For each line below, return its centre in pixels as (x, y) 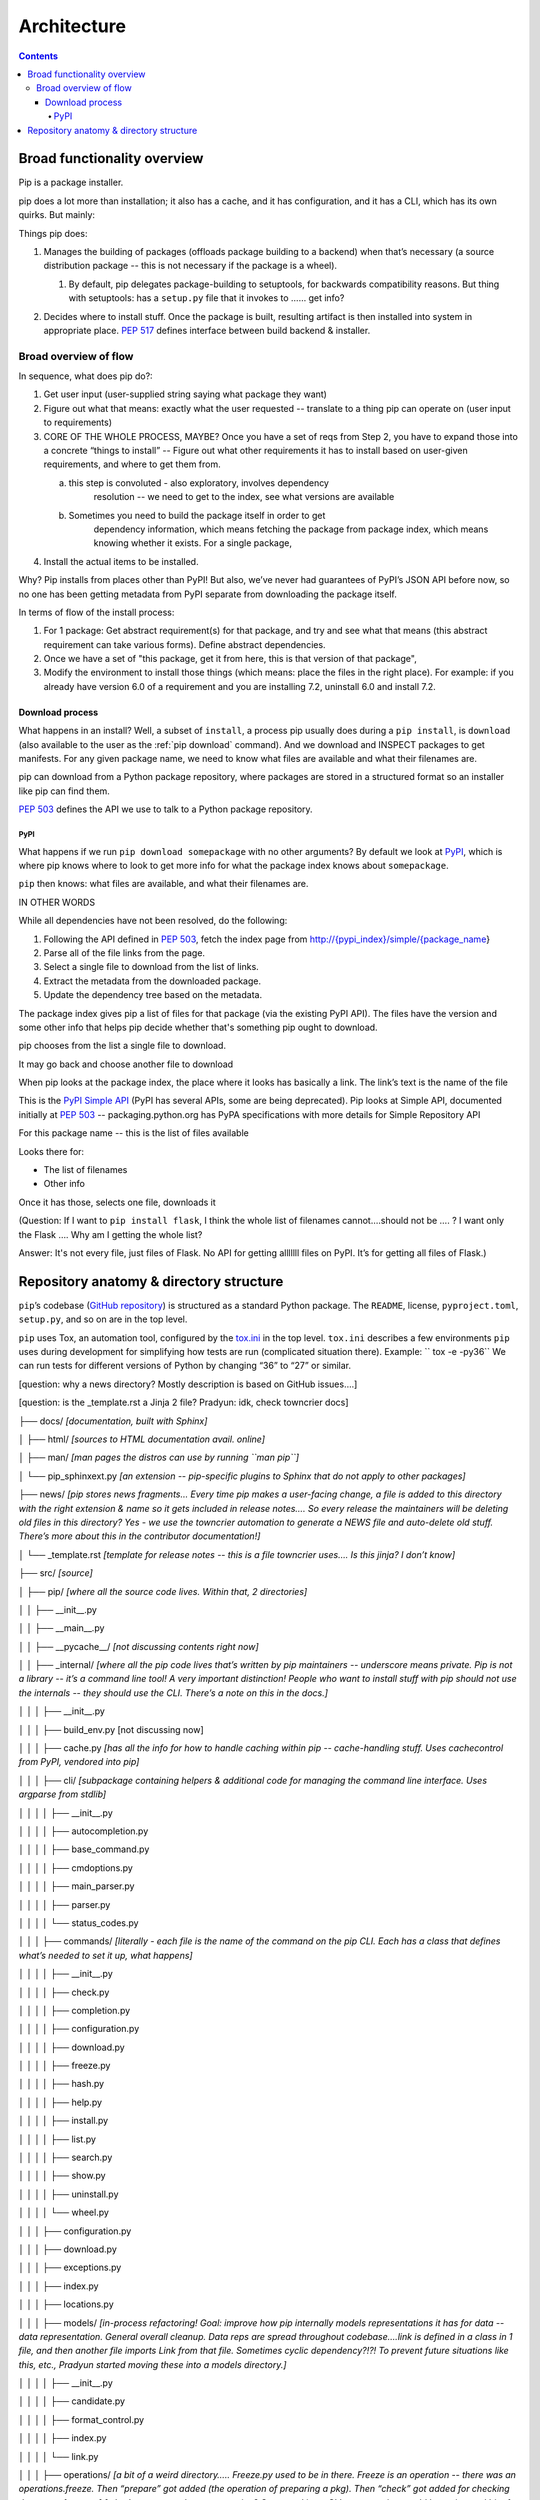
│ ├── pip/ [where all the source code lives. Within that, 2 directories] (163, 1591)
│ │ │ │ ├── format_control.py (81, 2419)
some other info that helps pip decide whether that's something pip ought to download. (198, 1027)
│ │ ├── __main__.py (61, 1628)
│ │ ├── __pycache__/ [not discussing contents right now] (138, 1646)
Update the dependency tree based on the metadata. (153, 995)
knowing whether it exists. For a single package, (192, 543)
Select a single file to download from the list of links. (151, 967)
